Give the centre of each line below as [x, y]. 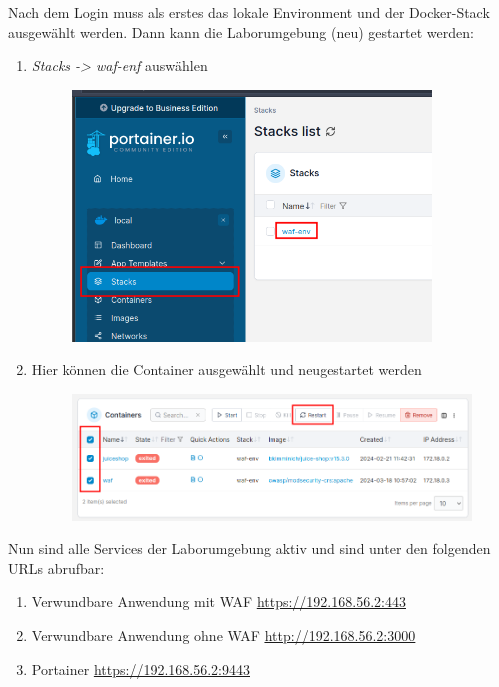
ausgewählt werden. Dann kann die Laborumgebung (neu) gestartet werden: [241, 31]
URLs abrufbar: [56, 567]
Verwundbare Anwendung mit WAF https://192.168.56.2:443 [218, 601]
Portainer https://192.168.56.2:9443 [140, 668]
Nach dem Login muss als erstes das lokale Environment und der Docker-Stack [249, 12]
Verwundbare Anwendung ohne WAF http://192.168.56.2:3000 [223, 635]
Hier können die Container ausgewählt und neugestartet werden [226, 369]
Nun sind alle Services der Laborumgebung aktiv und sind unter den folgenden [249, 548]
